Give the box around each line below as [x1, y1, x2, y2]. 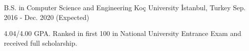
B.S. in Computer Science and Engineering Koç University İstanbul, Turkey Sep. [4, 2, 246, 12]
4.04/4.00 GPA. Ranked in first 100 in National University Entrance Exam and [4, 28, 241, 38]
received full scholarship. [4, 37, 77, 48]
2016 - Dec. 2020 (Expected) [4, 12, 90, 22]
